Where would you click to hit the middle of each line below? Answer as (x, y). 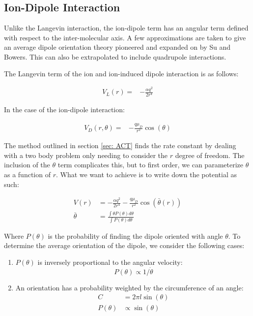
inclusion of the (27, 165)
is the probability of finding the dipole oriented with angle (135, 236)
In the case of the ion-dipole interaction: (64, 110)
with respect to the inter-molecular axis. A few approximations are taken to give (125, 37)
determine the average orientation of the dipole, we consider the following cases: (124, 245)
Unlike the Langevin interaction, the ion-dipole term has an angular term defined (126, 28)
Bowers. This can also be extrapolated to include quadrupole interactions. (115, 56)
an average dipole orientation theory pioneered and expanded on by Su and (117, 47)
